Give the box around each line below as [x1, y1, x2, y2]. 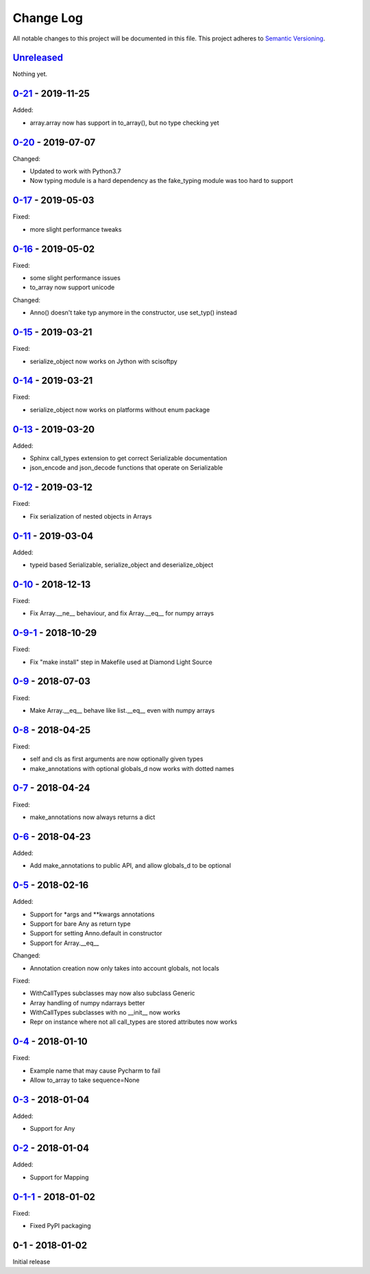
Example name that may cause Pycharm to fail [29, 1066, 161, 1075]
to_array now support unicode [29, 283, 115, 291]
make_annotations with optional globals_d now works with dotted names [29, 764, 234, 772]
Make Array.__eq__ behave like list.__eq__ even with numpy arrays [29, 706, 215, 714]
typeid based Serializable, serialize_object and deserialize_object [29, 561, 214, 569]
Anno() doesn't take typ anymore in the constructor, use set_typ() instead [29, 308, 237, 317]
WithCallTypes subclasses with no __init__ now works [29, 1008, 181, 1017]
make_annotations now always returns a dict [29, 813, 156, 821]
